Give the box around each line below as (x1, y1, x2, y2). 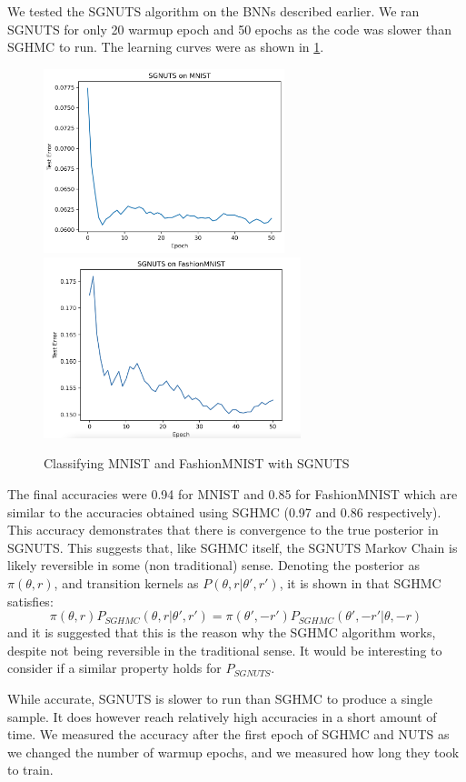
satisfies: (7, 591, 54, 610)
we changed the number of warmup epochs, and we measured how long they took (7, 742, 460, 761)
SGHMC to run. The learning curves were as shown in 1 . (7, 37, 324, 56)
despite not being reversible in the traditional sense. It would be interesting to (7, 640, 442, 659)
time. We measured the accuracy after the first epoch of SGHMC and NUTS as (7, 725, 450, 744)
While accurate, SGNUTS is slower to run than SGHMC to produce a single (7, 689, 433, 708)
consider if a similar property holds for (7, 658, 222, 677)
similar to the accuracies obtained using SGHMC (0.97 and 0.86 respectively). (7, 502, 441, 521)
